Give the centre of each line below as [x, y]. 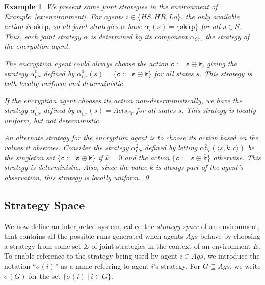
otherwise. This [237, 157]
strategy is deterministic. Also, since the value [76, 167]
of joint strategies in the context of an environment [171, 246]
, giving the [219, 63]
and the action [147, 157]
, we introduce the [231, 256]
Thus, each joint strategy [43, 36]
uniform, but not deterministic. [53, 120]
